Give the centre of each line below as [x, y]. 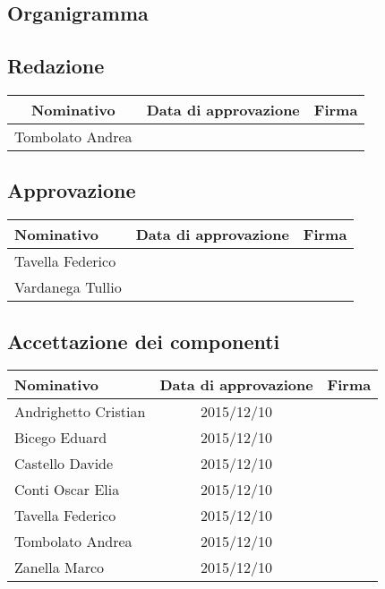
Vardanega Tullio [68, 287]
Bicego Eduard [61, 438]
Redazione [56, 66]
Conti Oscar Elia [67, 490]
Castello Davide [64, 464]
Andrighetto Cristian [80, 412]
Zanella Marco [60, 568]
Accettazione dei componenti [144, 341]
